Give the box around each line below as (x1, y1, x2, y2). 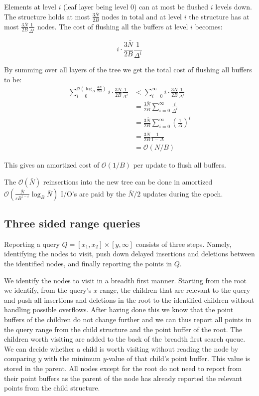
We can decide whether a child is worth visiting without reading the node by (4, 343, 239, 354)
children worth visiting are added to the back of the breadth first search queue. (4, 334, 246, 344)
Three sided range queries (4, 215, 140, 231)
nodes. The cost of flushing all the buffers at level (37, 21, 188, 31)
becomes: (195, 21, 223, 31)
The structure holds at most (4, 11, 90, 21)
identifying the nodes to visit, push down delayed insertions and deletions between (4, 248, 255, 259)
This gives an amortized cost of (4, 160, 100, 170)
